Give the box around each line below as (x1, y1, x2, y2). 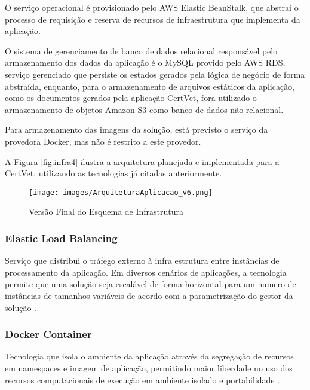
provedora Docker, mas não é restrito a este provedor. (5, 135, 201, 147)
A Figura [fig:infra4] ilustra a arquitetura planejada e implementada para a (5, 155, 280, 167)
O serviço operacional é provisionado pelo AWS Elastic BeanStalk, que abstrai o (5, 1, 299, 13)
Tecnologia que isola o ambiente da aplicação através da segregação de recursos (5, 350, 294, 362)
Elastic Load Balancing (5, 230, 118, 245)
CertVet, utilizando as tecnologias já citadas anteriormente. (5, 167, 222, 179)
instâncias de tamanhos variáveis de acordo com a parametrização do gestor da (5, 289, 293, 301)
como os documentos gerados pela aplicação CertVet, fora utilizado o (5, 92, 257, 104)
